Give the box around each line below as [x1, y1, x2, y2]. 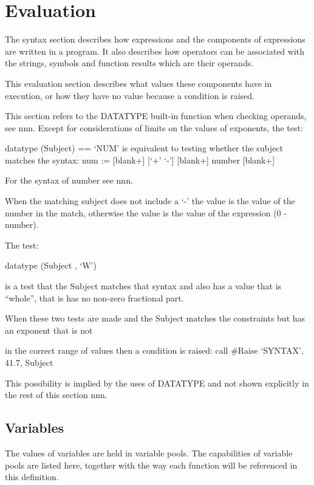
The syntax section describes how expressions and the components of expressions [5, 33, 305, 46]
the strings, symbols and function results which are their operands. [5, 57, 254, 69]
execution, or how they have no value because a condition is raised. [5, 89, 254, 101]
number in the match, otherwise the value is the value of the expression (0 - [5, 206, 287, 219]
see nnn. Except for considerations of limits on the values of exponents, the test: [5, 121, 303, 134]
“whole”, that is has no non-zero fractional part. [5, 291, 184, 304]
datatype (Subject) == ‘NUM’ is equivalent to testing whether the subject [5, 142, 284, 154]
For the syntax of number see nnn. [5, 174, 133, 187]
